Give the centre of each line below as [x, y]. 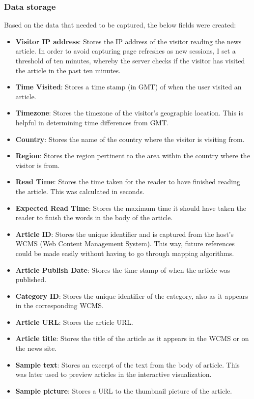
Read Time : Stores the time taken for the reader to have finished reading [128, 182]
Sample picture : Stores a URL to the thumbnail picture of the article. [124, 390]
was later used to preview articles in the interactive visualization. [113, 374]
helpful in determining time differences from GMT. [92, 122]
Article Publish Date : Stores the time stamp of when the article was [123, 270]
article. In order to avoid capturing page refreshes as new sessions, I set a [126, 51]
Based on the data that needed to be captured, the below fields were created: [120, 25]
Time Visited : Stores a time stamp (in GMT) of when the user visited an [128, 87]
